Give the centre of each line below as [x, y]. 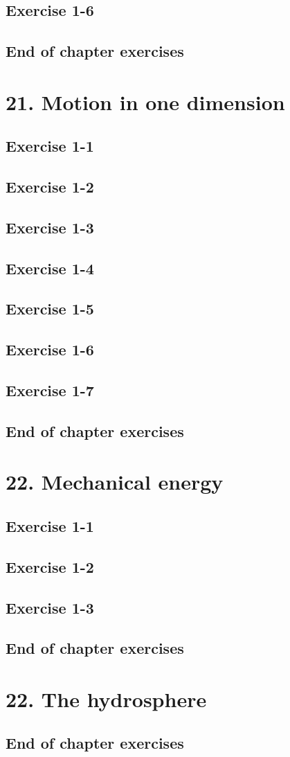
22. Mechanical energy [115, 482]
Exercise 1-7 [50, 390]
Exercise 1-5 [50, 309]
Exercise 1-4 [50, 268]
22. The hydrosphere [106, 698]
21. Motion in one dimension [145, 101]
